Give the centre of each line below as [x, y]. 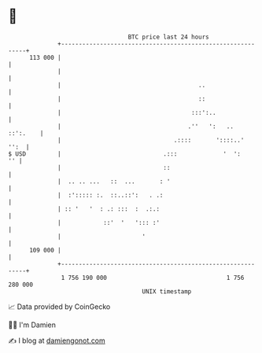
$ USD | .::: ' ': [125, 154]
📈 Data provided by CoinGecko [59, 307]
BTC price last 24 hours [169, 37]
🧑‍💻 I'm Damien [32, 325]
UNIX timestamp [167, 291]
